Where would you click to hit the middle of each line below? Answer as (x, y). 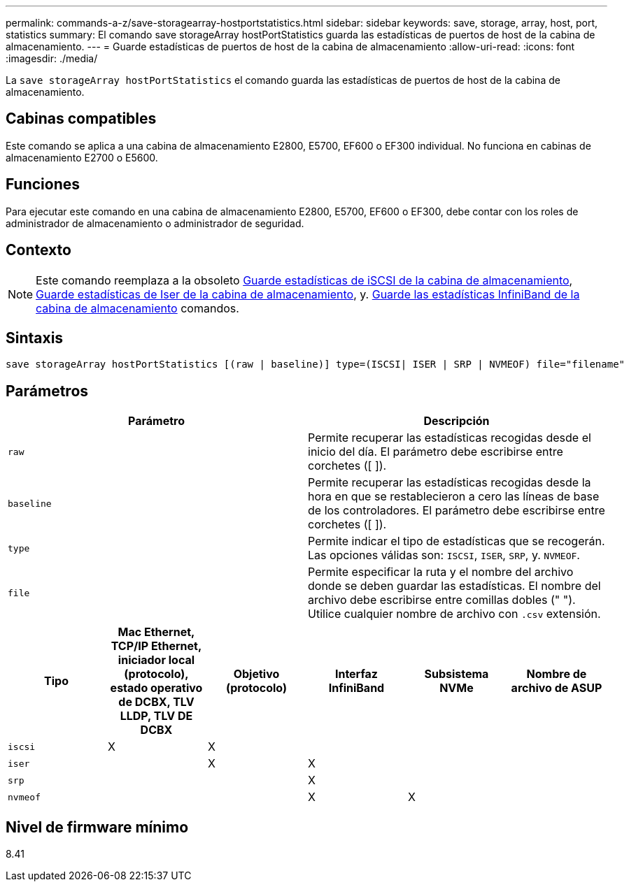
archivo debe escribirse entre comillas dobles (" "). (442, 600)
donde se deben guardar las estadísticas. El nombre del (454, 586)
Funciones (43, 185)
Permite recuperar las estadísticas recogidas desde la (450, 483)
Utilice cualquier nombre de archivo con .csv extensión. (454, 614)
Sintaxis (35, 338)
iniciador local (156, 660)
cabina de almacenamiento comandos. (137, 308)
